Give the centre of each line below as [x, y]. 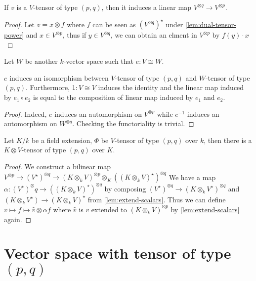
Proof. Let [19, 24]
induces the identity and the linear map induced [171, 87]
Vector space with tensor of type [118, 253]
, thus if [74, 35]
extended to [109, 209]
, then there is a [228, 140]
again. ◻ [18, 219]
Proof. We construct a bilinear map [57, 166]
